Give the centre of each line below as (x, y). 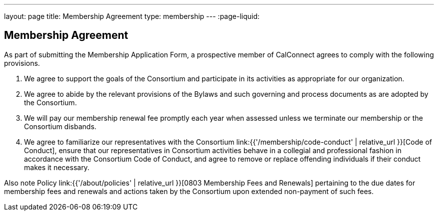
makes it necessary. (57, 167)
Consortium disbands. (60, 126)
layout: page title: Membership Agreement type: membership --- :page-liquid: (132, 16)
